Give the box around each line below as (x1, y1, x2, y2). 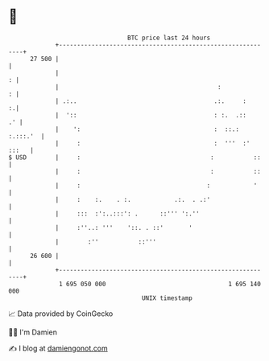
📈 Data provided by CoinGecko (8, 309, 114, 318)
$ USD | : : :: (8, 153, 262, 162)
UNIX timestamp (141, 293, 193, 302)
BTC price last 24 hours (127, 34, 211, 42)
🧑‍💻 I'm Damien (8, 327, 58, 337)
